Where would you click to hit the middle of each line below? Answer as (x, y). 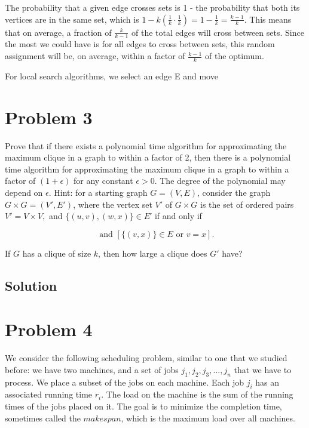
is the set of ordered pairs (247, 204)
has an (267, 382)
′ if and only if (176, 216)
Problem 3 (49, 117)
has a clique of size (57, 253)
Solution (31, 285)
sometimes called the (43, 418)
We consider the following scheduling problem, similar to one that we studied (146, 358)
